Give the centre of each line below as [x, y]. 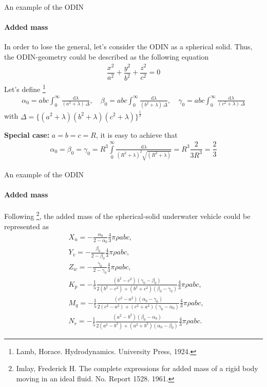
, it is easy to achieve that [137, 134]
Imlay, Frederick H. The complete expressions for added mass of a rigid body [137, 368]
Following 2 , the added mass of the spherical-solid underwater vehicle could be [127, 215]
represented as [26, 226]
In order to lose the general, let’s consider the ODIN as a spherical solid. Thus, [128, 47]
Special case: [27, 134]
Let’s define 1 [25, 88]
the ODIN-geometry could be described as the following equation [107, 56]
